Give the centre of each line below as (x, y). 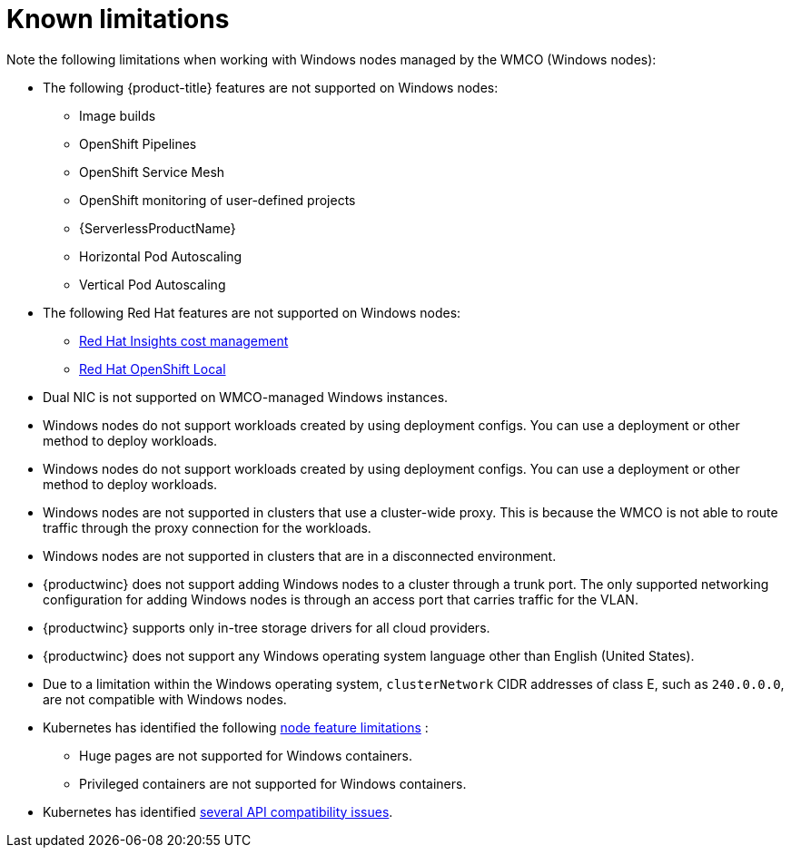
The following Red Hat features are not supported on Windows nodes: (252, 312)
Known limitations (118, 19)
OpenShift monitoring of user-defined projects (218, 200)
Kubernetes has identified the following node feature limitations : (236, 727)
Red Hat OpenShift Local (153, 369)
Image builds (118, 115)
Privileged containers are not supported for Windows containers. (273, 783)
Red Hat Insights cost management (184, 340)
